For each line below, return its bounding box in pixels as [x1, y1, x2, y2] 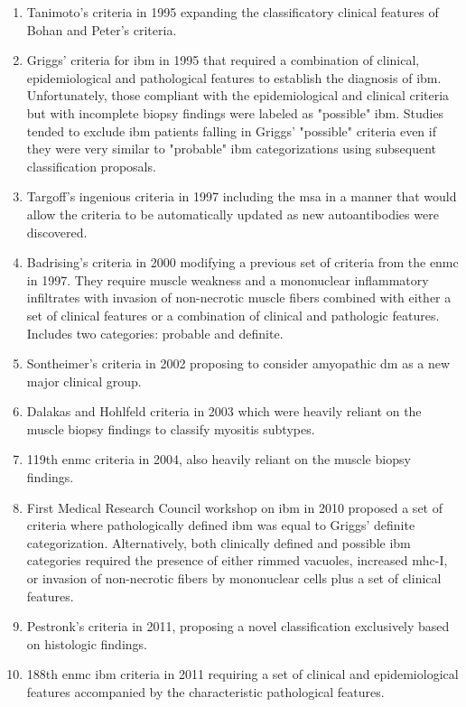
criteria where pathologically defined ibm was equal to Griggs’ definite [26, 516, 415, 535]
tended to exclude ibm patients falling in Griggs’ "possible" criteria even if [26, 121, 436, 140]
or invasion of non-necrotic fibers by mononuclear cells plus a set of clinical [26, 569, 442, 588]
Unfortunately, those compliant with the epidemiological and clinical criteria [26, 86, 450, 105]
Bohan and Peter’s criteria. [26, 20, 177, 39]
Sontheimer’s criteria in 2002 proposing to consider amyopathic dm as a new [26, 354, 451, 373]
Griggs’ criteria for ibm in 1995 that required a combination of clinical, [26, 51, 420, 70]
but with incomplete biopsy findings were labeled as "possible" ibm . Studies [26, 103, 444, 122]
